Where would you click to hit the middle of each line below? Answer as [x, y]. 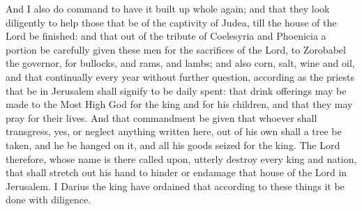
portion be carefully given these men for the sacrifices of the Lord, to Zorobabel [176, 49]
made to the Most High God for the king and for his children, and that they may [179, 104]
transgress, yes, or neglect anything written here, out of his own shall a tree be [174, 131]
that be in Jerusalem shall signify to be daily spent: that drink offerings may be [176, 90]
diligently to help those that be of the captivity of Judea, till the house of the [171, 22]
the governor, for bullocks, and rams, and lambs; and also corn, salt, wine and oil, [180, 63]
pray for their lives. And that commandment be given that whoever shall [161, 117]
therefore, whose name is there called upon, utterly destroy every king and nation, [181, 158]
